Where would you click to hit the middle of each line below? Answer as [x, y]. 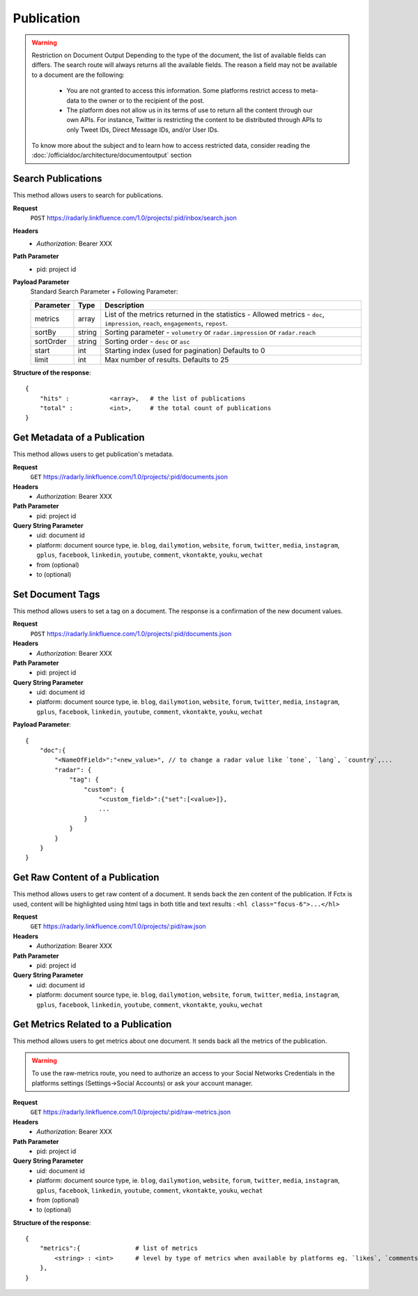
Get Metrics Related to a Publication [92, 1024]
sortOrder [51, 341]
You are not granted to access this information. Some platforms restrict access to [183, 91]
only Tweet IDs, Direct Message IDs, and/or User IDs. [143, 130]
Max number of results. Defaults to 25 [167, 359]
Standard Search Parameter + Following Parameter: [104, 292]
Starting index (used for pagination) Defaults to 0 [185, 350]
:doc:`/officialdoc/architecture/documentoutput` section [111, 155]
